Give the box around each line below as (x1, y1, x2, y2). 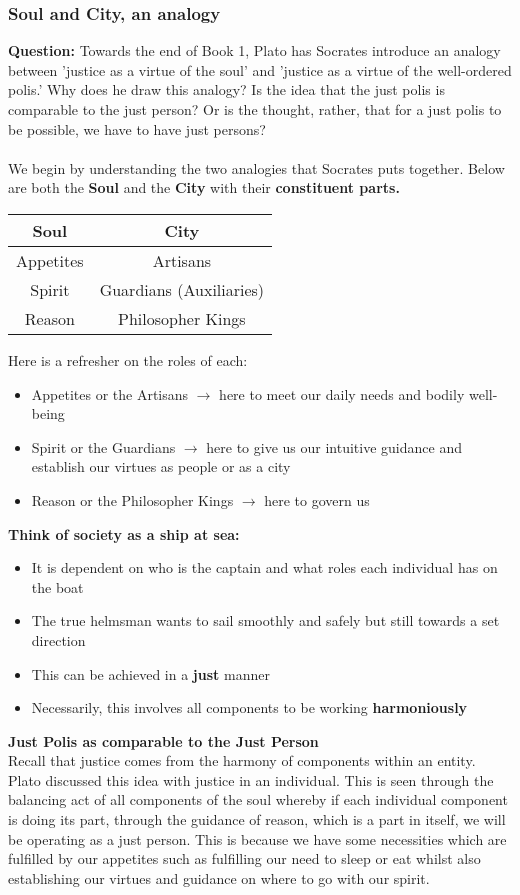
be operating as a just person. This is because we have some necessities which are (8, 828, 507, 849)
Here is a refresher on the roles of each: (8, 349, 248, 370)
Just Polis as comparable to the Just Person (8, 730, 319, 751)
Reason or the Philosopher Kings (31, 489, 234, 510)
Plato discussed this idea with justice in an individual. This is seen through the (8, 769, 494, 790)
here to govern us (264, 489, 370, 510)
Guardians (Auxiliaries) (99, 277, 265, 301)
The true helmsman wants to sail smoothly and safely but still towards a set (31, 610, 500, 631)
